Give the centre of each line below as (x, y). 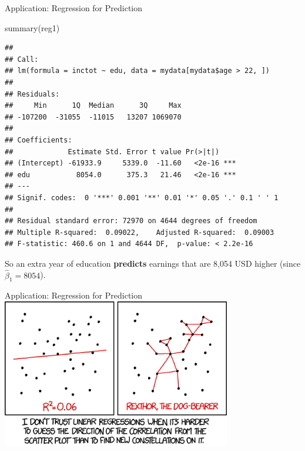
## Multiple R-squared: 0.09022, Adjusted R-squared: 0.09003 (140, 232)
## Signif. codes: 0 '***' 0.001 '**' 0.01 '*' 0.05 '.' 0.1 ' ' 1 (142, 198)
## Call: (22, 59)
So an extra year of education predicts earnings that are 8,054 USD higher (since (153, 263)
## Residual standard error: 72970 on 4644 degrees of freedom (131, 221)
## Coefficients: (38, 140)
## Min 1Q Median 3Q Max (93, 106)
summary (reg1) (32, 27)
